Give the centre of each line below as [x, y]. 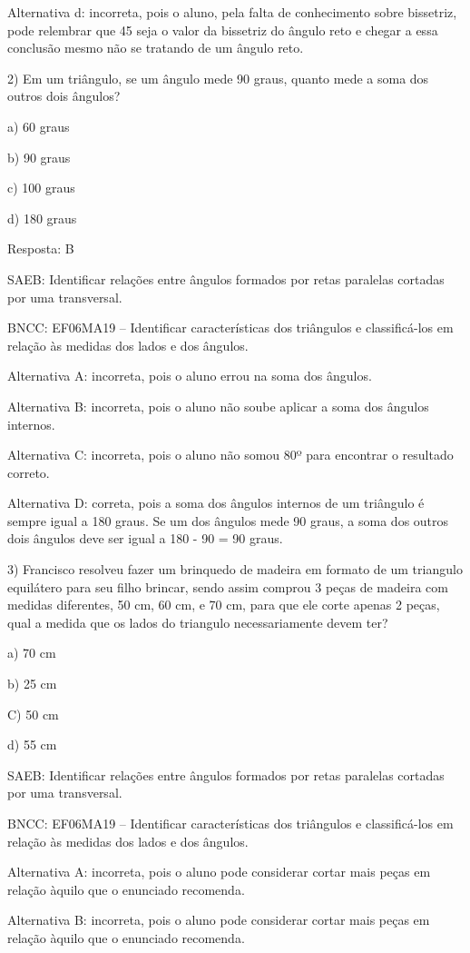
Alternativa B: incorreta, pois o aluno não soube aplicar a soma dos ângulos [218, 406]
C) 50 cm [33, 714]
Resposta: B [41, 248]
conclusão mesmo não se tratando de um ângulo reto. [156, 48]
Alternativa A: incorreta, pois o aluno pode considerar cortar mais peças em [219, 872]
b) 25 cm [32, 684]
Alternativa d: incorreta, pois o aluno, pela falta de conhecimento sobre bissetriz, [232, 12]
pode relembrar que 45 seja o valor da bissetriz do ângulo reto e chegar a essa [223, 30]
